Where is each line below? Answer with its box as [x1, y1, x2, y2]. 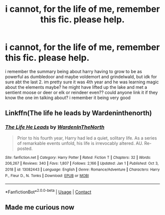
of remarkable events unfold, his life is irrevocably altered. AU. [17, 140, 143, 146]
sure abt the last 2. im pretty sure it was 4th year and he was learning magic [5, 79, 159, 85]
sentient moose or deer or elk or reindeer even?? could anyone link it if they [5, 89, 158, 95]
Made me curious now [5, 203, 75, 212]
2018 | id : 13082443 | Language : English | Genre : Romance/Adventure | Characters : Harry [5, 167, 160, 172]
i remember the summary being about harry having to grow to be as [5, 68, 142, 74]
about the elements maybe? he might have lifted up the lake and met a [5, 84, 147, 90]
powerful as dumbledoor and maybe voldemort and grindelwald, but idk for [5, 73, 157, 79]
